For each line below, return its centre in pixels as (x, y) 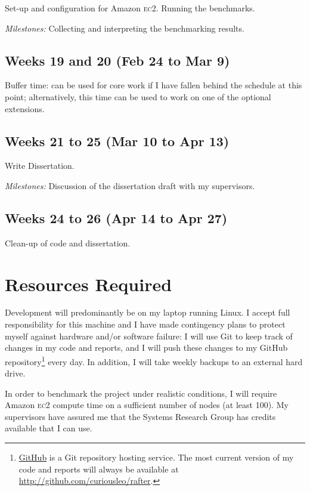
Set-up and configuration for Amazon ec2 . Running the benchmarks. (130, 8)
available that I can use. (49, 428)
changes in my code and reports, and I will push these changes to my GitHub (146, 348)
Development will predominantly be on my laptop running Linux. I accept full (148, 312)
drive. (15, 373)
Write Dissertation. (40, 166)
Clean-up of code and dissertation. (68, 243)
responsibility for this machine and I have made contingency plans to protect (145, 324)
